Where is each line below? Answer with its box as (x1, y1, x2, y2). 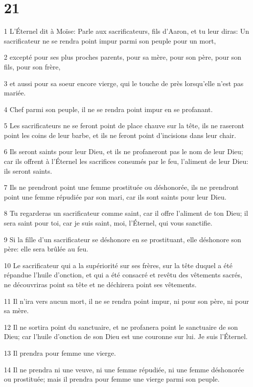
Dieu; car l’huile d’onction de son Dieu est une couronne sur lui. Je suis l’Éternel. (4, 331, 248, 341)
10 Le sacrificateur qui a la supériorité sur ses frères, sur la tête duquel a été (4, 260, 232, 270)
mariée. (4, 88, 26, 98)
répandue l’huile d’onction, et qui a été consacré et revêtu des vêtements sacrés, (4, 270, 242, 280)
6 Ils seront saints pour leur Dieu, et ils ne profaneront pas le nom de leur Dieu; (4, 146, 243, 157)
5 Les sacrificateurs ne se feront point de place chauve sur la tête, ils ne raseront (4, 120, 244, 131)
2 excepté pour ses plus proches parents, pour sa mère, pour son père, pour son (4, 52, 242, 62)
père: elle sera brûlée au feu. (4, 244, 89, 254)
